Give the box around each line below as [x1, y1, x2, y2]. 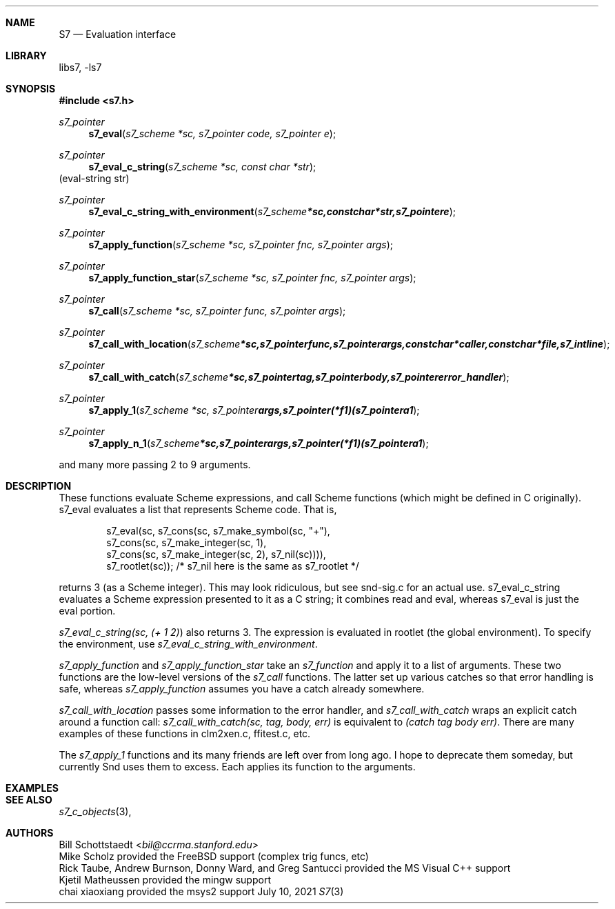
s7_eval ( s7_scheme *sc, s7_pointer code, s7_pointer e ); [88, 128, 336, 139]
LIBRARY [6, 50, 47, 61]
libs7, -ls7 [59, 61, 102, 73]
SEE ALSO [6, 794, 52, 806]
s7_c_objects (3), [59, 806, 132, 817]
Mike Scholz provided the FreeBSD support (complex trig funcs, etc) [59, 850, 369, 862]
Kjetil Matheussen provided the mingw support [59, 874, 271, 886]
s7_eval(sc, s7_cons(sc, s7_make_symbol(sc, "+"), [106, 525, 330, 537]
